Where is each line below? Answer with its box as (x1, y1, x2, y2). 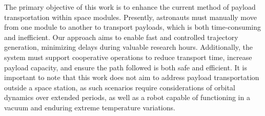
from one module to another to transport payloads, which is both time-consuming (4, 22, 261, 32)
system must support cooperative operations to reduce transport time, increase (4, 51, 252, 62)
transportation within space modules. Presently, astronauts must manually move (4, 11, 257, 22)
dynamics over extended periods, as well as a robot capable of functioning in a (4, 92, 250, 103)
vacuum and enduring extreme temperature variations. (4, 102, 175, 112)
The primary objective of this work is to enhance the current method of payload (4, 2, 256, 12)
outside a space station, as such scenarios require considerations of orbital (4, 82, 235, 92)
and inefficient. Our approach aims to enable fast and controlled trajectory (4, 31, 238, 42)
